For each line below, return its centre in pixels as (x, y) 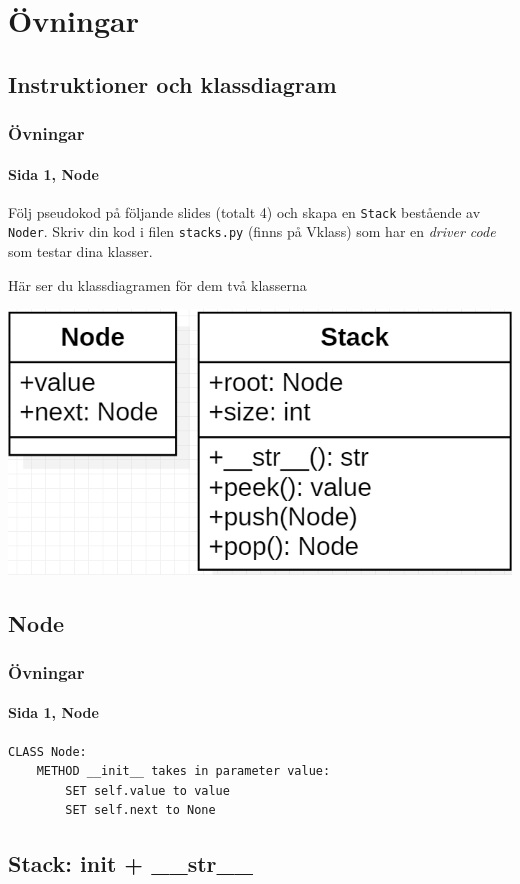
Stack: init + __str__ (131, 863)
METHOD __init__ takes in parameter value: (183, 771)
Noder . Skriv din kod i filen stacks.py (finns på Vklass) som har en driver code (252, 231)
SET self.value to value (147, 790)
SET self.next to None (140, 810)
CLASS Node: (47, 751)
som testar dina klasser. (80, 251)
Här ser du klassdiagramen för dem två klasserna (157, 284)
